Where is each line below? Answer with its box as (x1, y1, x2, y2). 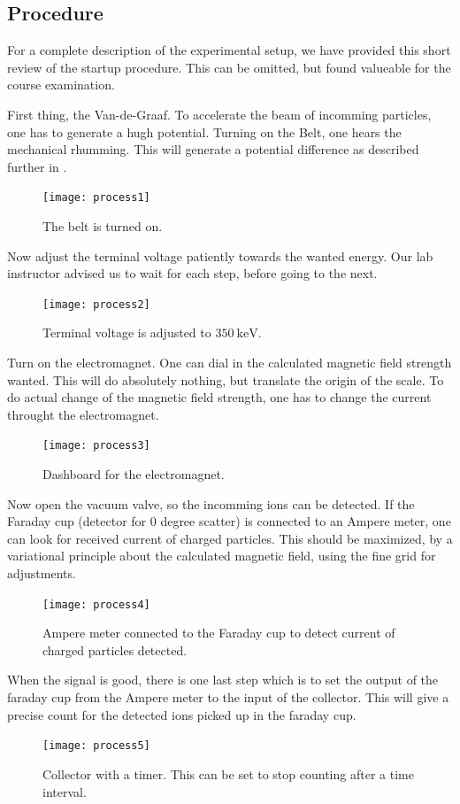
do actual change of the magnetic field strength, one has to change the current (7, 388, 432, 406)
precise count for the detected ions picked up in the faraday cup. (7, 705, 356, 723)
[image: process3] (42, 439, 150, 452)
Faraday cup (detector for (7, 512, 147, 530)
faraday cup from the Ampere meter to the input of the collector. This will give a (7, 688, 449, 707)
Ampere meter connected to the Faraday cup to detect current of (42, 623, 395, 642)
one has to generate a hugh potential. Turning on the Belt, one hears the (7, 122, 402, 141)
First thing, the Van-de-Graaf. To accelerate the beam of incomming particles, (7, 104, 432, 123)
